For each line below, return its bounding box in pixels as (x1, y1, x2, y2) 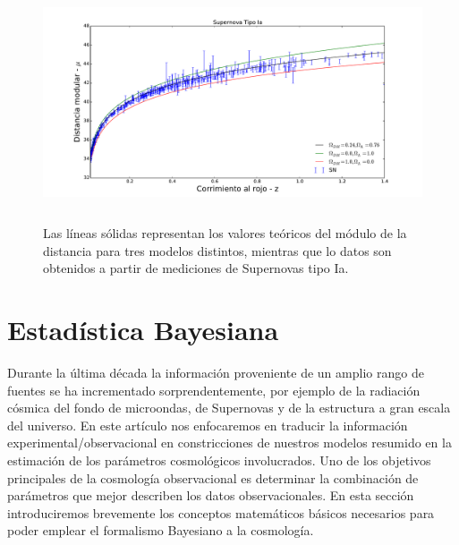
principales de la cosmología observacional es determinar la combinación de (7, 468, 419, 487)
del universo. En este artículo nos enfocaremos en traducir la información (7, 415, 408, 434)
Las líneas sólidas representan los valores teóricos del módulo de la (43, 224, 407, 243)
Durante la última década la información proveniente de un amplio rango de (7, 363, 424, 382)
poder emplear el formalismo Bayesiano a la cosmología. (7, 521, 314, 540)
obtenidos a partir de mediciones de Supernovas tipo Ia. (43, 259, 349, 277)
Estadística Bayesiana (7, 311, 279, 348)
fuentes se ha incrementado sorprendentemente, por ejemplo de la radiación (7, 380, 421, 399)
